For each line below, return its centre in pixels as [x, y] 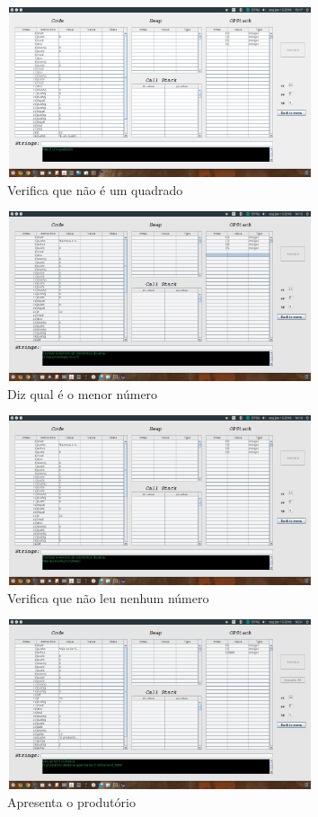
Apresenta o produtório [71, 802]
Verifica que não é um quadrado [95, 189]
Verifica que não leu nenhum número [108, 597]
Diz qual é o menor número [83, 393]
